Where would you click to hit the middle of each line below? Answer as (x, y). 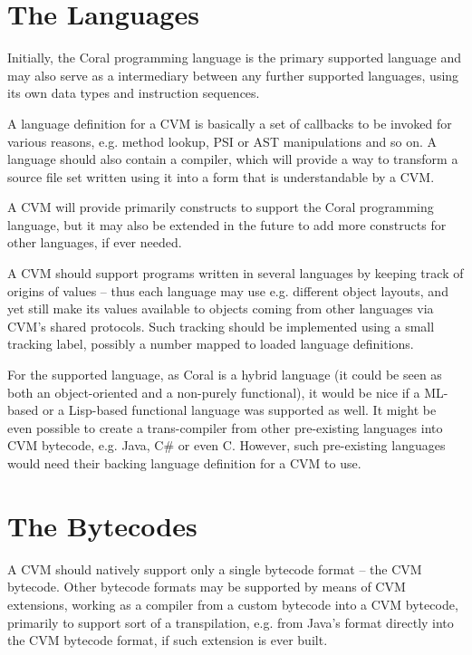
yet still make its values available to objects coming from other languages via (221, 308)
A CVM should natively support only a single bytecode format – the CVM (215, 568)
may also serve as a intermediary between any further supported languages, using (233, 75)
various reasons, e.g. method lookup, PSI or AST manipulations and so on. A (222, 141)
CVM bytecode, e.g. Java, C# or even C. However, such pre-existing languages (226, 445)
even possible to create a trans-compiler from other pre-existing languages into (225, 427)
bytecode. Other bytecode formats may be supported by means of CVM (207, 587)
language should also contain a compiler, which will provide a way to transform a (233, 159)
